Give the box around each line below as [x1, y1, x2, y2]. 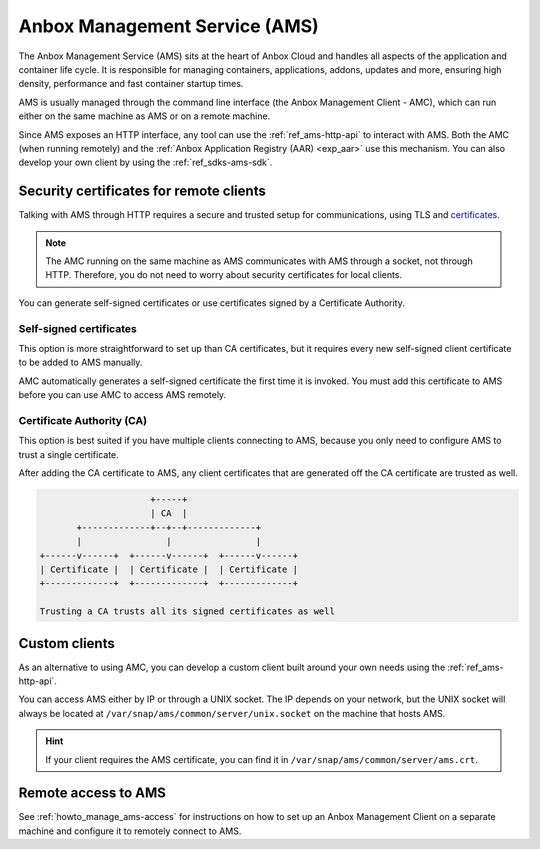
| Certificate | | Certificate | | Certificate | [39, 563, 299, 575]
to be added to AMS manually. [18, 356, 143, 369]
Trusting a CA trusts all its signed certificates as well [39, 606, 335, 617]
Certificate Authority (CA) [18, 413, 148, 427]
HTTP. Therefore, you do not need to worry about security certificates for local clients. [45, 269, 403, 281]
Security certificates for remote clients [18, 183, 267, 200]
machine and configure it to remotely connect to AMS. [18, 825, 242, 837]
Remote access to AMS [18, 785, 167, 802]
